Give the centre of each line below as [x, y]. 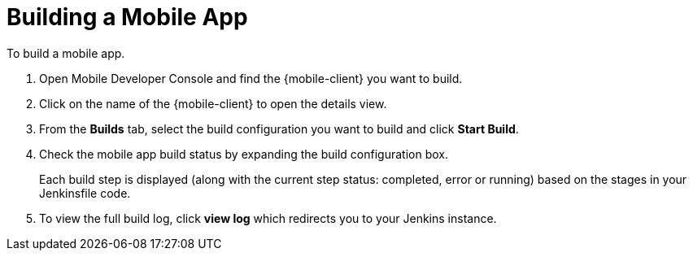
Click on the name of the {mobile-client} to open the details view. [213, 103]
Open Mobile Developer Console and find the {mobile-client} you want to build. [251, 78]
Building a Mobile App [127, 17]
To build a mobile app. [66, 53]
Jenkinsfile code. [85, 193]
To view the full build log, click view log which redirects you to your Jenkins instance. [268, 218]
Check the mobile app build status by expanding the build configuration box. [244, 154]
